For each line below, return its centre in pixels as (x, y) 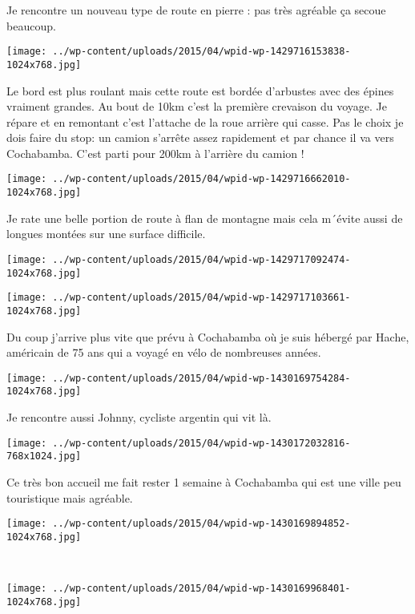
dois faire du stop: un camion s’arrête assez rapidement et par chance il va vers (200, 137)
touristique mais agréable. (70, 497)
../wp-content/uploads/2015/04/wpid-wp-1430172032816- (201, 443)
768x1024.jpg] (44, 456)
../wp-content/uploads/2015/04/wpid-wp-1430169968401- (201, 589)
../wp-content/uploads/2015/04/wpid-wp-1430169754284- (201, 378)
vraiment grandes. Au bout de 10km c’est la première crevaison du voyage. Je (197, 106)
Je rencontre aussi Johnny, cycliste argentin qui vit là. (139, 417)
